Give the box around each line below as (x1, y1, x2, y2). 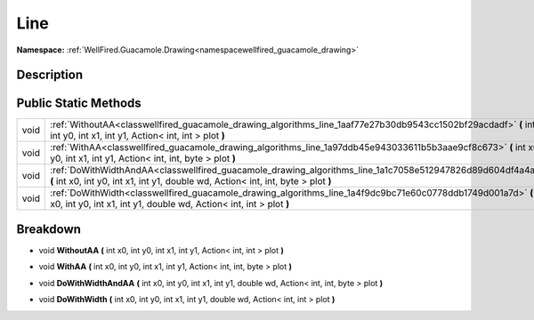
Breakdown (16, 221, 82, 236)
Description (16, 68, 84, 83)
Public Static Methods (16, 96, 142, 111)
